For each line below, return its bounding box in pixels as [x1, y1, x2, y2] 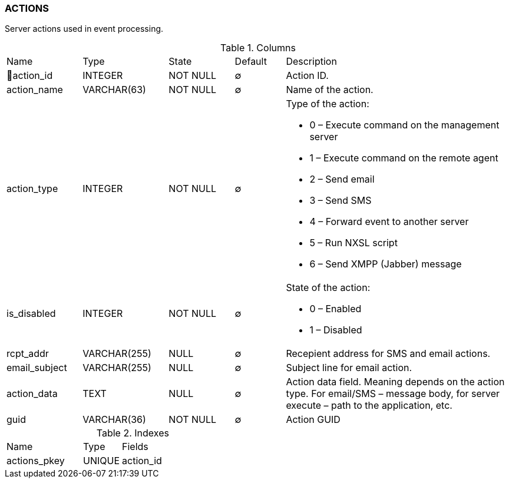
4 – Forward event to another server [309, 216, 469, 228]
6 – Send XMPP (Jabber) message [309, 258, 462, 270]
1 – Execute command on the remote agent [309, 152, 498, 164]
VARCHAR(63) [82, 84, 146, 96]
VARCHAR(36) [82, 413, 146, 426]
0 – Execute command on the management [309, 119, 500, 131]
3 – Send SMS [309, 194, 372, 207]
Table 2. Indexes [96, 427, 169, 439]
